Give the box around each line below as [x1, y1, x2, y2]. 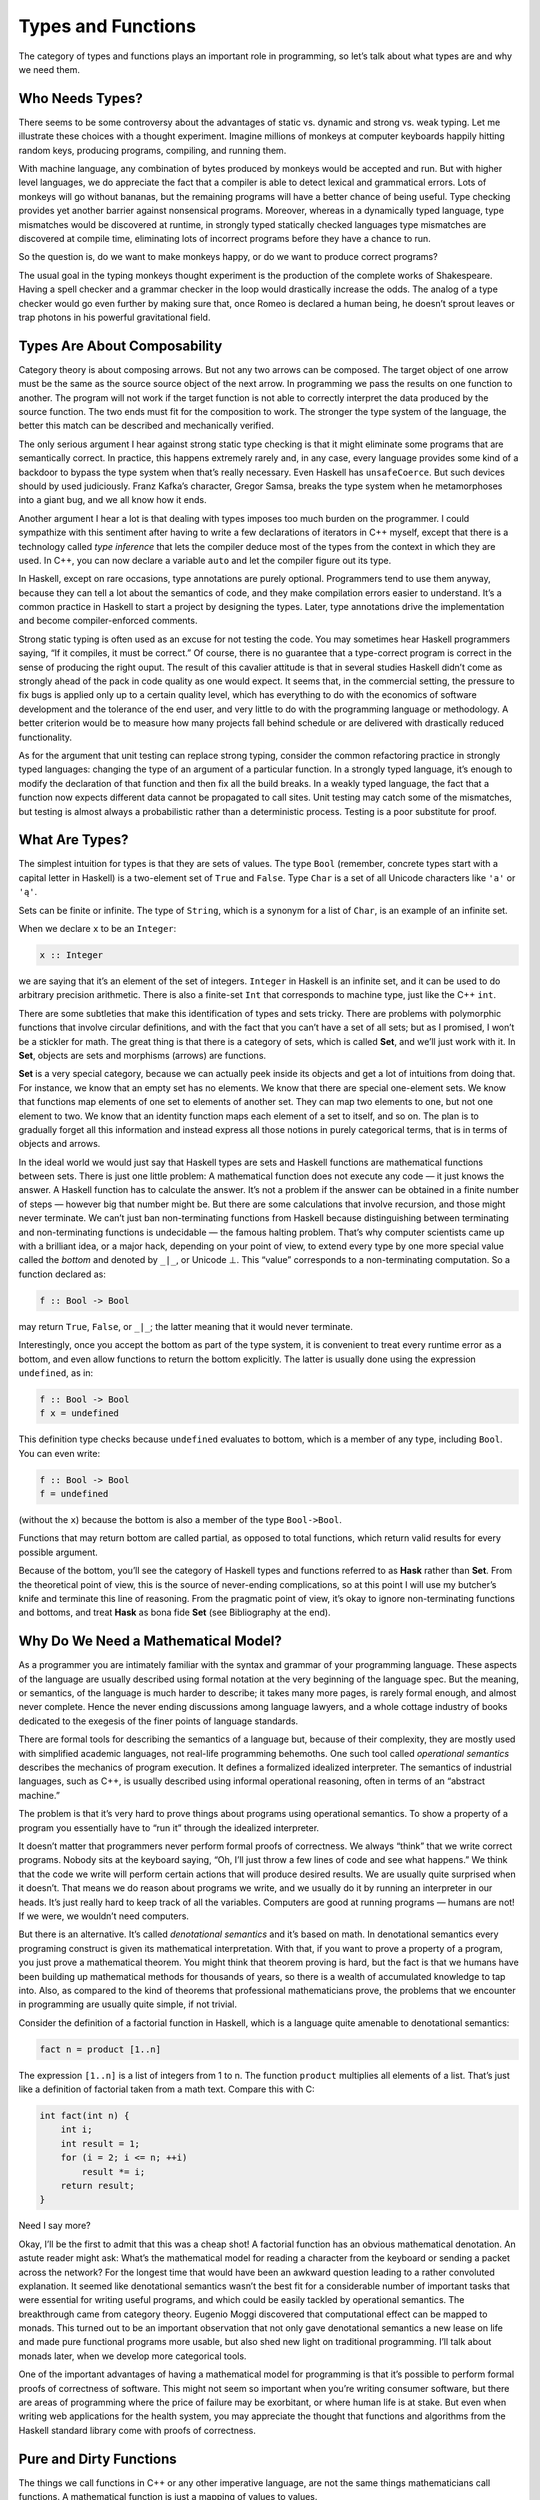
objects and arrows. [18, 1138, 101, 1150]
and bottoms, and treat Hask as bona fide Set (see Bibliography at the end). [18, 1606, 331, 1619]
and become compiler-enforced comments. [18, 615, 198, 627]
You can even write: [18, 1447, 100, 1459]
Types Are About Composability [18, 337, 223, 354]
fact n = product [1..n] [39, 2043, 162, 2055]
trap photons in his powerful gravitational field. [18, 311, 211, 323]
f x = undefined [39, 1408, 120, 1419]
